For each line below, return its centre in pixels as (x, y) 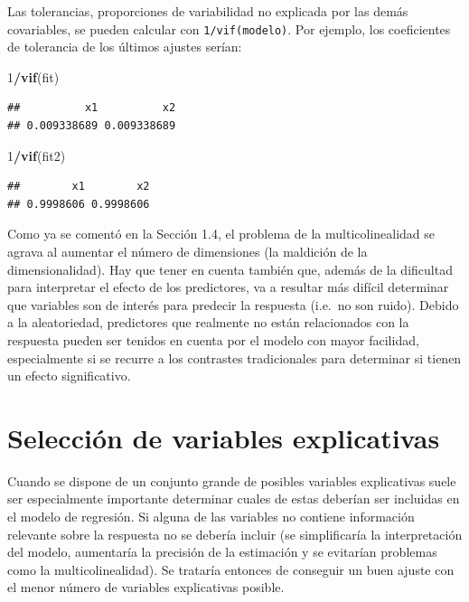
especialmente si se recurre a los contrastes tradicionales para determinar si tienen (234, 357)
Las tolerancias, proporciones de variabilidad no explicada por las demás (208, 11)
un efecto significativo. (69, 376)
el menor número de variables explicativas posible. (146, 587)
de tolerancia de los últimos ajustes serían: (125, 47)
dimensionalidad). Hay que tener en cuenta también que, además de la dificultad (230, 269)
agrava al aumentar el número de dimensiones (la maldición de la (188, 251)
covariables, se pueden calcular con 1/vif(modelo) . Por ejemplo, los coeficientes (229, 28)
